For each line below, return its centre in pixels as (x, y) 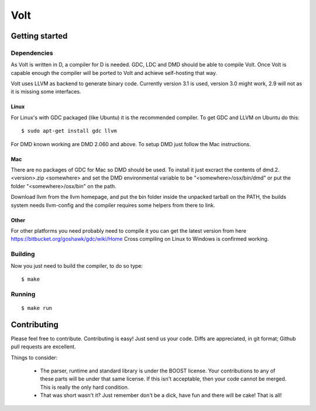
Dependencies (32, 53)
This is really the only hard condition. (85, 387)
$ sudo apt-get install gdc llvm (69, 131)
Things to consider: (34, 357)
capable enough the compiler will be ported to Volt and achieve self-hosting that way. (114, 72)
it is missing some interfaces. (46, 92)
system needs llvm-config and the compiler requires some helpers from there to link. (113, 205)
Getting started (39, 36)
